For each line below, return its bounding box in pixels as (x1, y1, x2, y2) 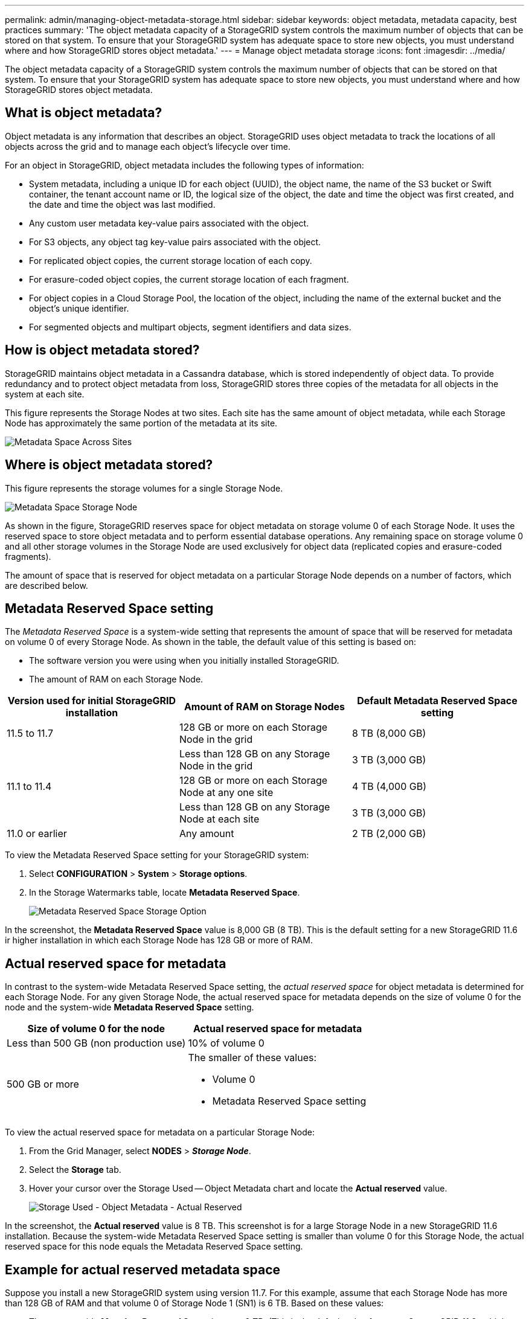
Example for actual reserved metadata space (5, 1262, 281, 1277)
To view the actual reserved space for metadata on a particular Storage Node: (5, 1127, 315, 1138)
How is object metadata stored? (5, 342, 200, 358)
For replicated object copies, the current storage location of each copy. (29, 255, 312, 266)
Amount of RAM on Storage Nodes (184, 701, 345, 713)
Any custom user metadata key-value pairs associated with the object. (29, 217, 309, 228)
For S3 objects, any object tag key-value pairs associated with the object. (29, 236, 321, 247)
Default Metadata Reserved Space (357, 695, 518, 707)
